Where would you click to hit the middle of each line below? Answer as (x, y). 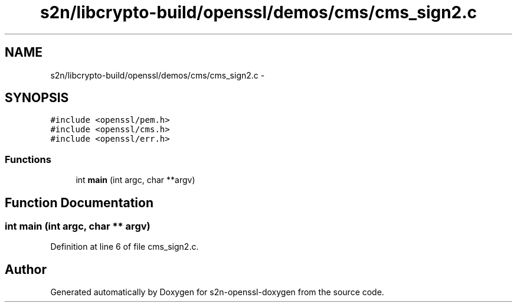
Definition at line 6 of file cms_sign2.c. (125, 247)
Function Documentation (79, 203)
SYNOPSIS (37, 98)
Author (26, 269)
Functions (28, 159)
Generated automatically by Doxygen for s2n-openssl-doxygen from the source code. (217, 292)
